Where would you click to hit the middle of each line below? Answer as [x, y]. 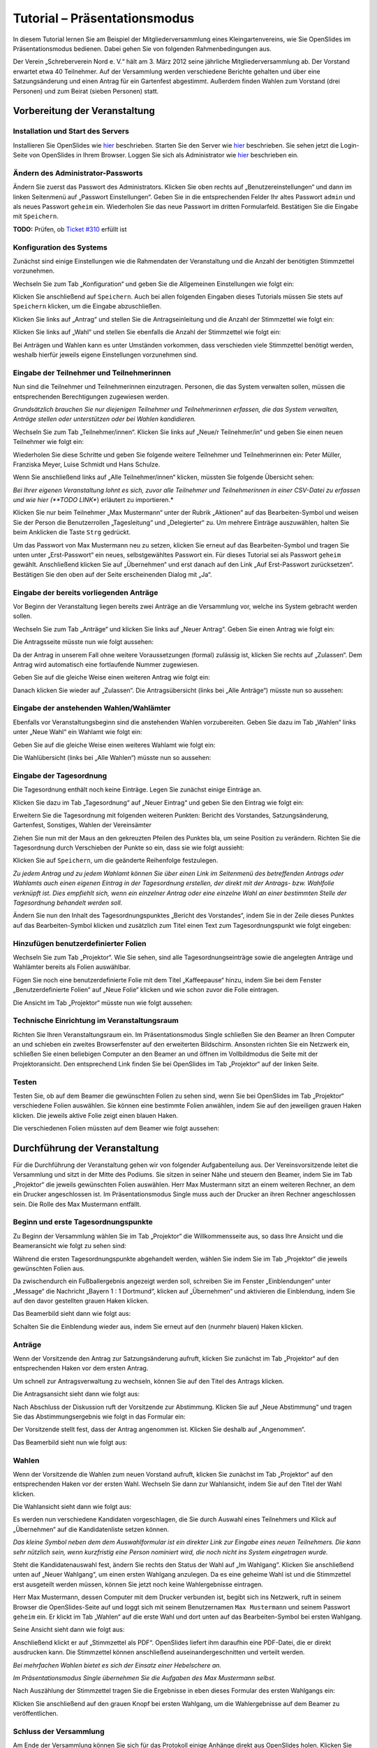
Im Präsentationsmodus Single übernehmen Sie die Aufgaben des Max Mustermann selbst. [144, 1677]
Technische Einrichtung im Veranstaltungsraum [96, 1021]
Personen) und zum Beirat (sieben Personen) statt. [86, 91]
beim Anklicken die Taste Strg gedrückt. [72, 532]
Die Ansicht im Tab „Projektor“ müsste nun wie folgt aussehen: [103, 1003]
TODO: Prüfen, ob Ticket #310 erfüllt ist [70, 229]
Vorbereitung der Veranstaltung [84, 111]
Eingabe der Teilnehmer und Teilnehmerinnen [92, 373]
